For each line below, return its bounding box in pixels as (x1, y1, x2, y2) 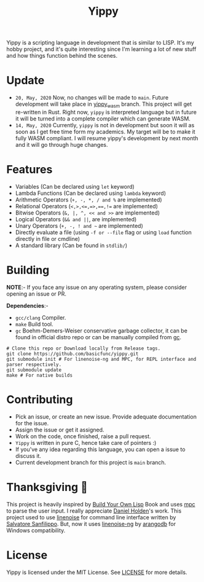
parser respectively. (6, 361, 62, 368)
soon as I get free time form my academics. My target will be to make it (15, 128, 195, 135)
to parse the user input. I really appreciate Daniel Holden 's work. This (6, 507, 182, 514)
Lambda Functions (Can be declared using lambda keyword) (15, 189, 167, 197)
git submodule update (6, 367, 62, 373)
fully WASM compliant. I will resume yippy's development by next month (15, 134, 198, 142)
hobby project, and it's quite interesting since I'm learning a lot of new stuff (6, 45, 197, 53)
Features (6, 163, 53, 176)
